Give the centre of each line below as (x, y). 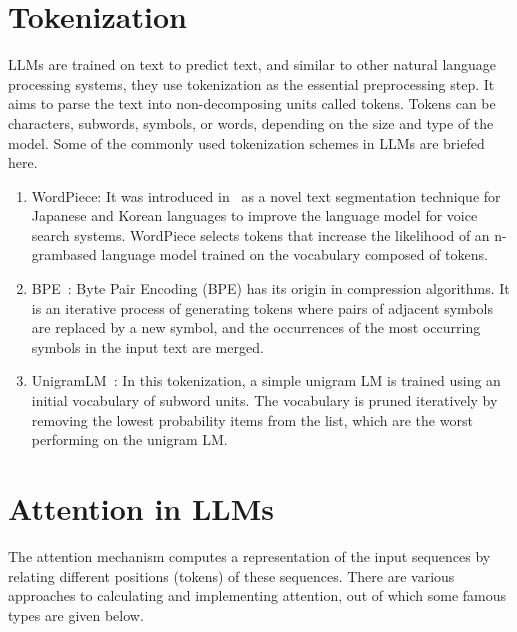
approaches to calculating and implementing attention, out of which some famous (257, 595)
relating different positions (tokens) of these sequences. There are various (231, 575)
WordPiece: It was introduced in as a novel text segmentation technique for (266, 195)
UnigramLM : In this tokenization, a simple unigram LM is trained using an (266, 380)
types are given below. (76, 614)
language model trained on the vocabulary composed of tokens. (294, 254)
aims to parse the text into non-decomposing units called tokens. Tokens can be (252, 103)
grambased (64, 254)
